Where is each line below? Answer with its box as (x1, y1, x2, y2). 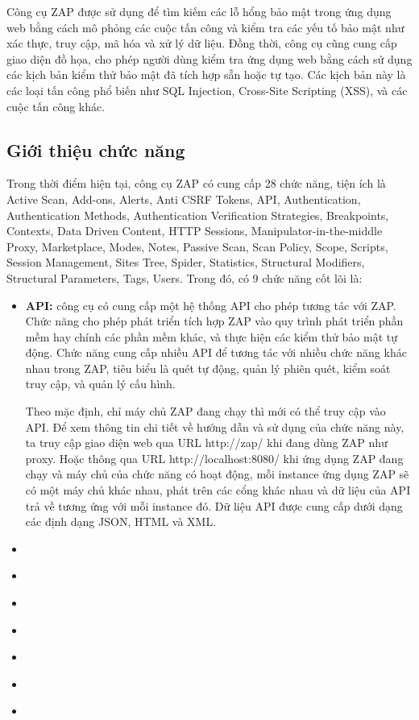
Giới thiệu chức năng (6, 137, 185, 162)
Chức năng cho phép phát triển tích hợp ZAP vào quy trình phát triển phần (25, 312, 404, 329)
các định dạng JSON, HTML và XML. (25, 513, 217, 530)
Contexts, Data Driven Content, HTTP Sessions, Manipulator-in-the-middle (6, 222, 383, 239)
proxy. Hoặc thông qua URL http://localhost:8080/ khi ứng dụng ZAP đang (25, 449, 404, 466)
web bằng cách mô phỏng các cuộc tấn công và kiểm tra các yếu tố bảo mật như (6, 19, 404, 35)
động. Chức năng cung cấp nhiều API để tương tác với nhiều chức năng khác (25, 344, 407, 361)
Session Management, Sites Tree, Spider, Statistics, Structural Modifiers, (6, 254, 365, 271)
